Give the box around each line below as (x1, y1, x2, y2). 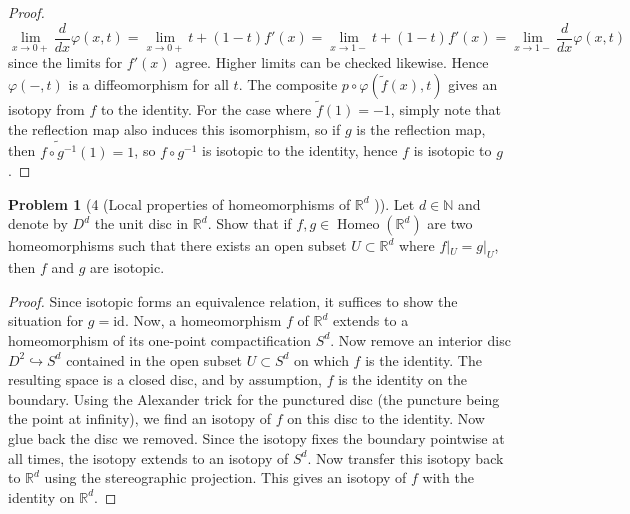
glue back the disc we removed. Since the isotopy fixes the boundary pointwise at (8, 427, 505, 448)
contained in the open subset (66, 349, 243, 370)
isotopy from (8, 99, 85, 120)
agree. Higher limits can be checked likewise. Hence (175, 52, 489, 73)
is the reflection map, (356, 118, 486, 139)
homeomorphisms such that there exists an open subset (8, 235, 347, 256)
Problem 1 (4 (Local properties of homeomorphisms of (8, 193, 351, 214)
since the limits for (8, 52, 123, 73)
